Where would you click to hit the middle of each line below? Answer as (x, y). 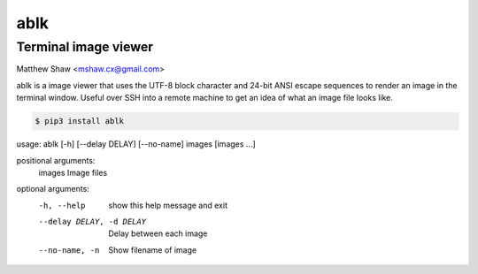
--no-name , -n (69, 250)
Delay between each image (158, 233)
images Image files (73, 172)
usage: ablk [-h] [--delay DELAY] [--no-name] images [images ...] (136, 144)
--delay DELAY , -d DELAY (92, 222)
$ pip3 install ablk (79, 121)
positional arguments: (56, 160)
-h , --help (62, 205)
